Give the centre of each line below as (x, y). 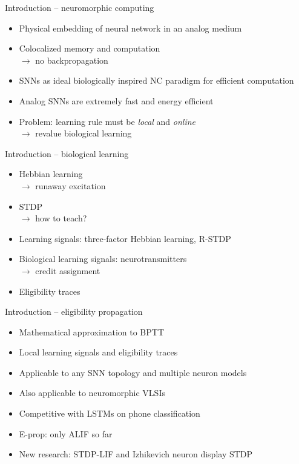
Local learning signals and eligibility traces (98, 352)
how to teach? (61, 218)
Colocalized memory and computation (90, 48)
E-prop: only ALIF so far (66, 433)
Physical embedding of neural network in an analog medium (130, 28)
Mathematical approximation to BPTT (92, 331)
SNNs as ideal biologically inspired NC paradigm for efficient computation (156, 80)
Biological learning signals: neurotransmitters (103, 259)
